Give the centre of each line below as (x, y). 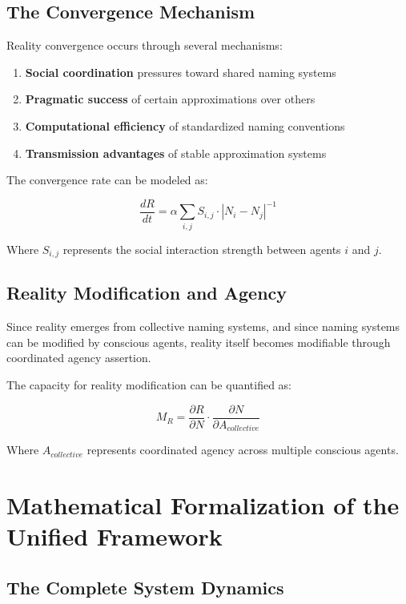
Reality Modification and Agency (147, 293)
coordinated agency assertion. (79, 358)
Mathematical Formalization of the (203, 504)
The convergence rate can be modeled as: (107, 180)
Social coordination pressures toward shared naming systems (181, 72)
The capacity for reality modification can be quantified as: (149, 385)
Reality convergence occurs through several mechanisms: (145, 45)
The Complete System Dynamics (145, 587)
